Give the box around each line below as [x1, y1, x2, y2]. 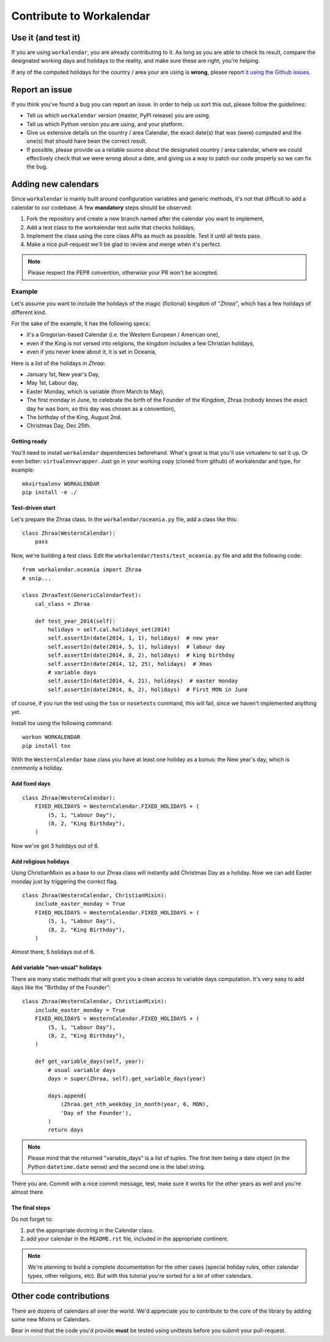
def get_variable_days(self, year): [34, 1058, 145, 1065]
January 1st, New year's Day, [26, 371, 100, 378]
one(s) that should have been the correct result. [26, 138, 147, 145]
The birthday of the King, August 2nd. [26, 413, 122, 420]
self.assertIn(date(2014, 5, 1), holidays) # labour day [48, 643, 226, 650]
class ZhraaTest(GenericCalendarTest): [22, 592, 142, 599]
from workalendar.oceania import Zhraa [22, 566, 142, 573]
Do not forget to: [11, 1215, 53, 1223]
